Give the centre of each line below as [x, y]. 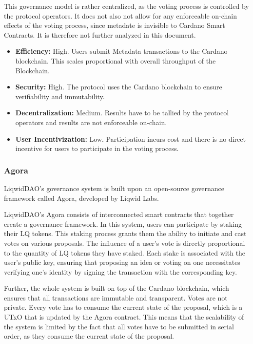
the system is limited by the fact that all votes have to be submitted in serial [119, 326]
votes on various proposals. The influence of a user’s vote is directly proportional [125, 243]
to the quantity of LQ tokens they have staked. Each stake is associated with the [125, 252]
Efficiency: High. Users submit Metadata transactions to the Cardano [121, 51]
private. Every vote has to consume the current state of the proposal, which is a [123, 307]
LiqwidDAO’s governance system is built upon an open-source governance [114, 188]
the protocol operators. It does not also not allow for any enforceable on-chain [120, 15]
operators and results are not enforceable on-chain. [91, 122]
